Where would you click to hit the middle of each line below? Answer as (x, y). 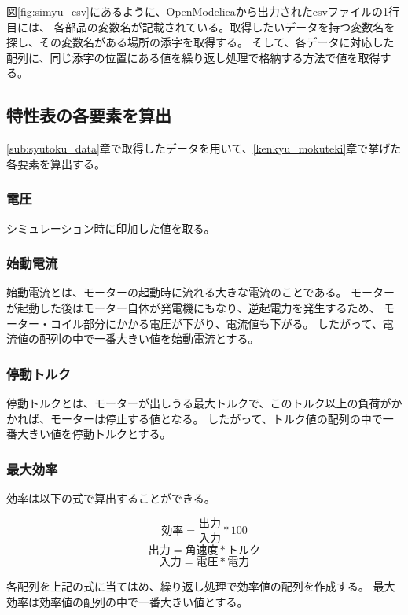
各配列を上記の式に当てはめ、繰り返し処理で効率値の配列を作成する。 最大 (201, 586)
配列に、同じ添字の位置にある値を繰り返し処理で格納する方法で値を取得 (193, 57)
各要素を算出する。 (56, 163)
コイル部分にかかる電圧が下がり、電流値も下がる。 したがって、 (216, 323)
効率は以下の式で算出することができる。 (111, 497)
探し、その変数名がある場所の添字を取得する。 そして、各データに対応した (200, 42)
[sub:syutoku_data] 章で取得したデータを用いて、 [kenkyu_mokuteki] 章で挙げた (204, 148)
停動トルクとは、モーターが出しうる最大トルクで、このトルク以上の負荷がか (204, 402)
